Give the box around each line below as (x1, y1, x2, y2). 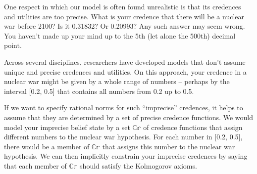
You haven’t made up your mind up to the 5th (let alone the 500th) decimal (4, 30, 236, 41)
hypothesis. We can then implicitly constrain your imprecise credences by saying (4, 151, 248, 161)
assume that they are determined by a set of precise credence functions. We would (4, 112, 253, 122)
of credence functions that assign (143, 122, 243, 132)
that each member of (4, 160, 67, 171)
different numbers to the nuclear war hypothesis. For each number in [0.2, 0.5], (4, 131, 243, 142)
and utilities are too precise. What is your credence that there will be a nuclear (4, 11, 245, 21)
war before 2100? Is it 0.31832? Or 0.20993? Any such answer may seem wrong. (4, 21, 245, 31)
